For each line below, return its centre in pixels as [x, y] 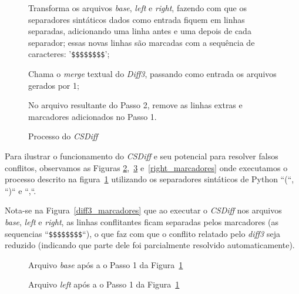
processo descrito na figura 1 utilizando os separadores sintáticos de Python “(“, [149, 179]
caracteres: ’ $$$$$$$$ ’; [69, 54]
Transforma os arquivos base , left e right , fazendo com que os [137, 8]
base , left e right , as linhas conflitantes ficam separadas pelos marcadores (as [142, 221]
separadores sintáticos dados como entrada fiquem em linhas [137, 19]
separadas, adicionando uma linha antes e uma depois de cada [140, 31]
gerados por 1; [54, 85]
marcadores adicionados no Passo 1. [93, 116]
